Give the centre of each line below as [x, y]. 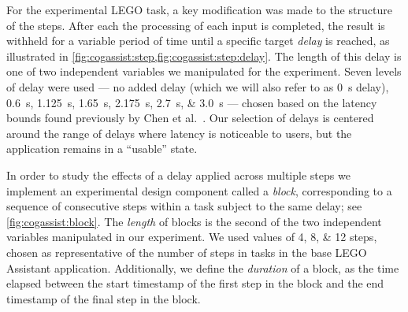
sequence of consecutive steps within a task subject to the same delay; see [184, 206]
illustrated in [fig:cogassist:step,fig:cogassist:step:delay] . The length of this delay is [204, 56]
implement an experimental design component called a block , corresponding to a [199, 190]
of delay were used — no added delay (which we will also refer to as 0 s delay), [198, 86]
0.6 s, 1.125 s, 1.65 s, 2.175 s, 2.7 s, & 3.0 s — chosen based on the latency [192, 102]
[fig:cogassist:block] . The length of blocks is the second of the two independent [194, 221]
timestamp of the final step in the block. [104, 298]
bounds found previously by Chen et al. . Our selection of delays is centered [190, 118]
